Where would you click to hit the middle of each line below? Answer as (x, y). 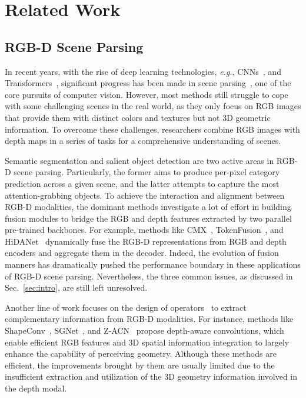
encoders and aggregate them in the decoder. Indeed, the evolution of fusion (142, 253)
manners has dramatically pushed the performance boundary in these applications (153, 264)
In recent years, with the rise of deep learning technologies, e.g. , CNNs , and (143, 71)
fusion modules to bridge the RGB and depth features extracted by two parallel (148, 218)
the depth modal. (36, 388)
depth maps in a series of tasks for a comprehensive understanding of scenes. (143, 141)
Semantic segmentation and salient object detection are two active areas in (139, 160)
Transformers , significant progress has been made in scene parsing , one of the (148, 83)
